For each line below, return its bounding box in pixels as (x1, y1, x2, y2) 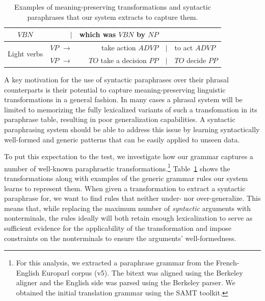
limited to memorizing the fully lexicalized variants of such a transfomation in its (4, 104, 257, 114)
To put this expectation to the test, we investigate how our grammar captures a (4, 151, 253, 162)
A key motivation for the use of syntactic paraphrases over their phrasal (4, 74, 229, 84)
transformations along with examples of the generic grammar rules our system (4, 172, 248, 183)
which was (79, 29, 116, 40)
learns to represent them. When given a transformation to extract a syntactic (4, 183, 246, 193)
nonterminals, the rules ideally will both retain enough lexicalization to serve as (4, 213, 253, 223)
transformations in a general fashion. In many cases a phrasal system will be (4, 94, 243, 105)
